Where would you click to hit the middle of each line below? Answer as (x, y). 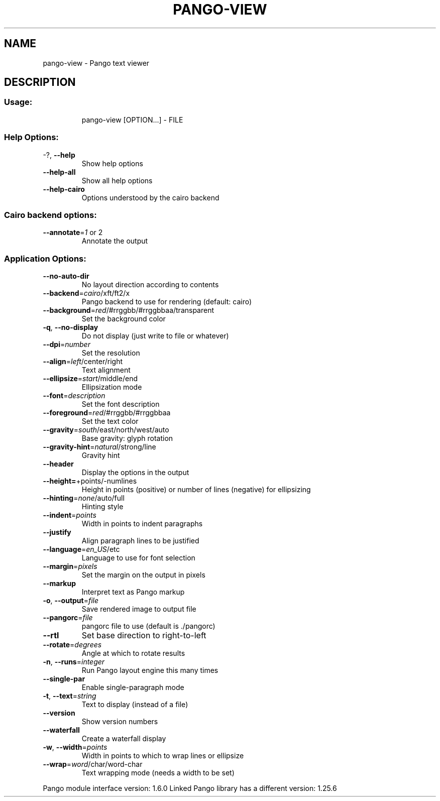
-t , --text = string (70, 696)
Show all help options (117, 180)
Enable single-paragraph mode (133, 688)
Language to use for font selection (138, 558)
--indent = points (70, 515)
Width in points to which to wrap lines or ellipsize (163, 756)
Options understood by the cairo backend (150, 197)
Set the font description (121, 404)
